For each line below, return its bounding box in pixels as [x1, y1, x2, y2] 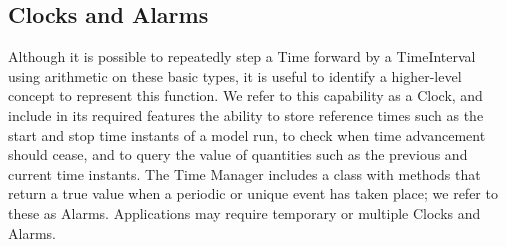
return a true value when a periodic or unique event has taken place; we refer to [8, 183, 498, 204]
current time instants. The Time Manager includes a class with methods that [8, 163, 481, 184]
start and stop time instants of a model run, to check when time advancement [8, 124, 486, 145]
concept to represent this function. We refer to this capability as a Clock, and [8, 85, 483, 106]
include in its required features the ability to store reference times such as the [8, 104, 484, 125]
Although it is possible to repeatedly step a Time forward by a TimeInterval [8, 46, 476, 67]
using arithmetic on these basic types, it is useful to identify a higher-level [8, 65, 462, 86]
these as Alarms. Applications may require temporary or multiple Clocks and [8, 202, 481, 223]
